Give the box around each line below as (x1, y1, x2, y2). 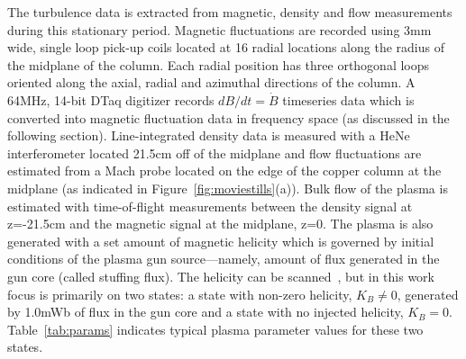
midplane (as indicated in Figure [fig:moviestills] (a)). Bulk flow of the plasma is (7, 178, 448, 197)
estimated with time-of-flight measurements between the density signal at (7, 196, 413, 215)
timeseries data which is (282, 90, 415, 109)
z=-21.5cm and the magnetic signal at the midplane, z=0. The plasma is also (7, 214, 434, 233)
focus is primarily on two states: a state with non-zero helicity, (7, 284, 352, 303)
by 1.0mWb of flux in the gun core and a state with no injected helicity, (7, 302, 404, 321)
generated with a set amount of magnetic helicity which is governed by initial (7, 231, 434, 250)
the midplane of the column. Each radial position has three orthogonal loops (7, 55, 430, 74)
